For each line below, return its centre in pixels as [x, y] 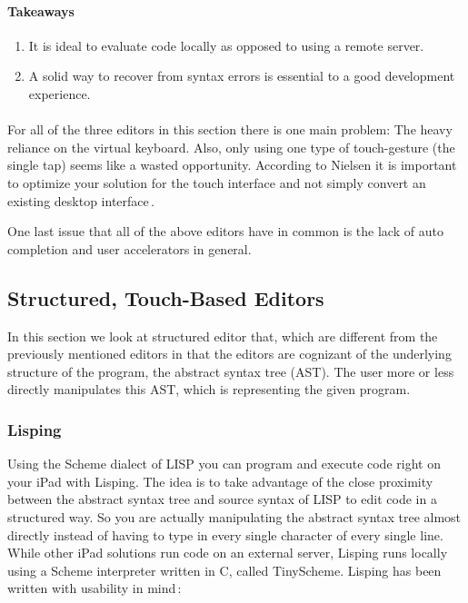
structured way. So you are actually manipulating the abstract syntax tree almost [234, 516]
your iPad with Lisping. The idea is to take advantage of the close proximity [220, 481]
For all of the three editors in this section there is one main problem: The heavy [230, 129]
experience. [60, 93]
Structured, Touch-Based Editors [166, 297]
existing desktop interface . [81, 200]
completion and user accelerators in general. [129, 248]
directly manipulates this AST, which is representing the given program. [209, 389]
